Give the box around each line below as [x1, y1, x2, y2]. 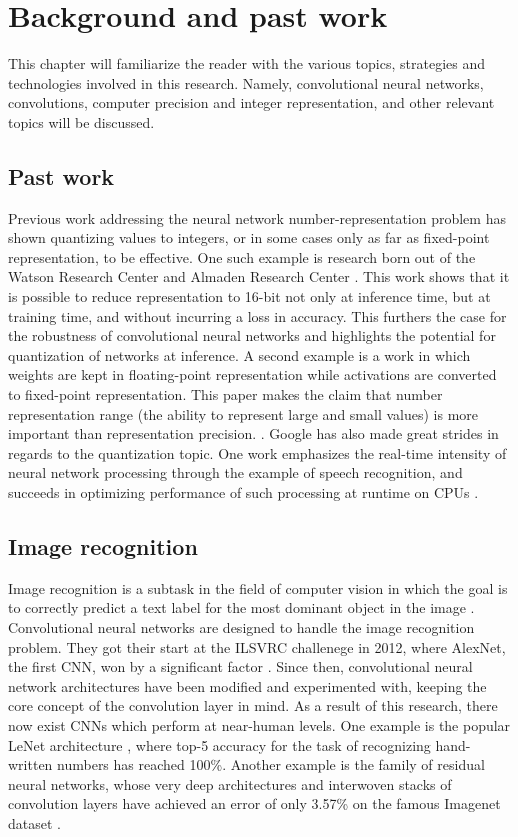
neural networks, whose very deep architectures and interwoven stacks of [8, 773, 452, 794]
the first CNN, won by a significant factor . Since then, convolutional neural [8, 656, 473, 677]
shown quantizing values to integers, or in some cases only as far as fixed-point [8, 227, 490, 248]
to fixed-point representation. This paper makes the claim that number [8, 384, 443, 405]
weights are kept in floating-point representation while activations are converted [8, 364, 497, 385]
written [8, 754, 53, 775]
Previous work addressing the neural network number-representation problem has [8, 207, 506, 228]
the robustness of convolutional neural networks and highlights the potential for [8, 325, 496, 346]
